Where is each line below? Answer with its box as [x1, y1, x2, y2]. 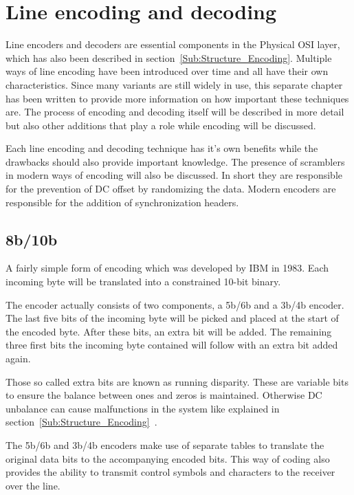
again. [5, 351, 31, 366]
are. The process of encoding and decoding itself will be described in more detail [5, 104, 344, 119]
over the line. [5, 478, 60, 492]
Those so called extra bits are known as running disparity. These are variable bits [5, 374, 349, 388]
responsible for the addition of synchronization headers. [5, 195, 239, 209]
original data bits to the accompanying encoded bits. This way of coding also [5, 451, 330, 465]
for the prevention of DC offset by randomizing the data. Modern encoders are [5, 181, 336, 196]
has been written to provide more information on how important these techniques [5, 91, 349, 105]
